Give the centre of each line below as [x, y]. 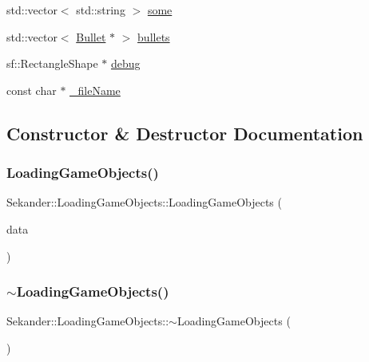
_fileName [95, 90]
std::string [101, 10]
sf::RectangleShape [52, 63]
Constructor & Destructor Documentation [185, 133]
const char [32, 90]
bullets [154, 36]
